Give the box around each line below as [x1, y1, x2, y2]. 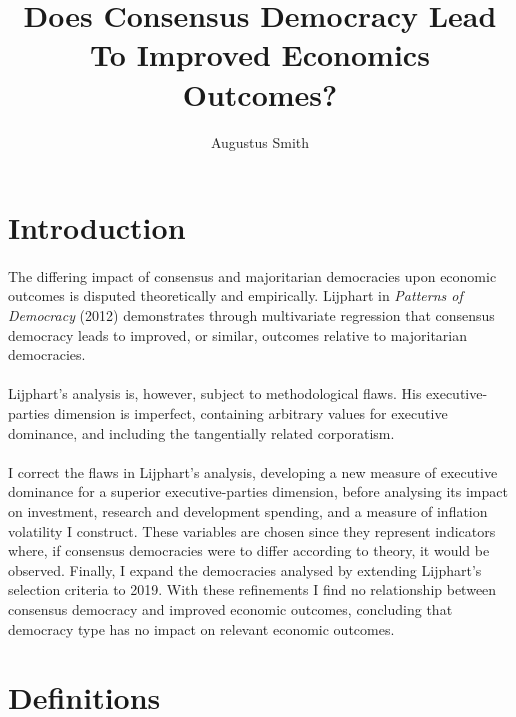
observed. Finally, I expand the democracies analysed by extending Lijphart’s [8, 559, 482, 580]
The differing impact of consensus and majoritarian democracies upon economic [8, 265, 497, 286]
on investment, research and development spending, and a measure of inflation [8, 501, 488, 521]
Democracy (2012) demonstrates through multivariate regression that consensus [8, 305, 495, 326]
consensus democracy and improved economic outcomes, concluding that [8, 598, 453, 619]
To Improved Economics [90, 34, 430, 75]
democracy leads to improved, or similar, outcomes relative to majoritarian [8, 324, 467, 345]
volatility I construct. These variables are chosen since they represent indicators [8, 520, 496, 541]
